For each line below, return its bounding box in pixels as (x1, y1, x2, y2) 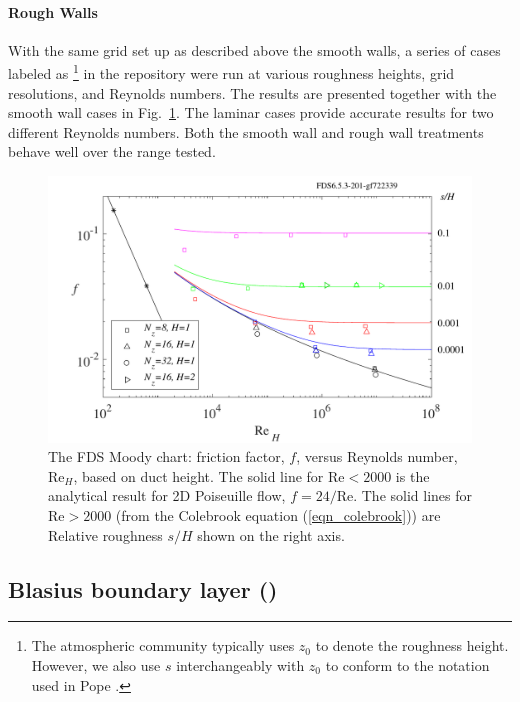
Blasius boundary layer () (8, 573, 278, 604)
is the (395, 465, 430, 486)
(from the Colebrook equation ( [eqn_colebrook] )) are (115, 505, 441, 526)
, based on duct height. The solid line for (73, 465, 324, 486)
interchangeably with (176, 655, 305, 676)
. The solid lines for (353, 485, 473, 506)
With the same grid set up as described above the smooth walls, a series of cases (8, 39, 501, 60)
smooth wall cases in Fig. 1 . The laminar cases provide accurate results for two (8, 102, 494, 123)
